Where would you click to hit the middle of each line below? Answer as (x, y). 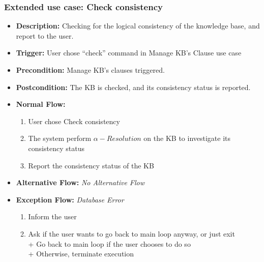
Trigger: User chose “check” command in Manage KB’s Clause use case (129, 53)
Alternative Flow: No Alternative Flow (80, 182)
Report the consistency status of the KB (91, 165)
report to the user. (45, 35)
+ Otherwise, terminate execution (81, 254)
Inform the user (52, 216)
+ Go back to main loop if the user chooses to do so (109, 243)
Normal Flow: (41, 104)
